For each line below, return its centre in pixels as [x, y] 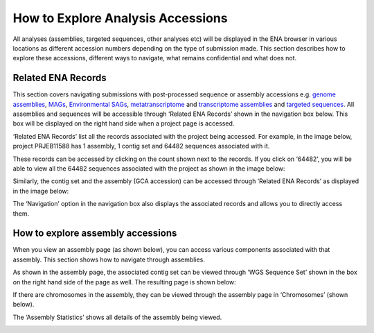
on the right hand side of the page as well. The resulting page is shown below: [124, 282]
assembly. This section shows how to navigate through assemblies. [109, 259]
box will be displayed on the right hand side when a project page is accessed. [124, 123]
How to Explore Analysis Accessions [120, 18]
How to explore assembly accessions [95, 233]
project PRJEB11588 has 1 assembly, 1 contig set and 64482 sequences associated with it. [141, 146]
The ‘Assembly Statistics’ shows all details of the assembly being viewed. [117, 317]
